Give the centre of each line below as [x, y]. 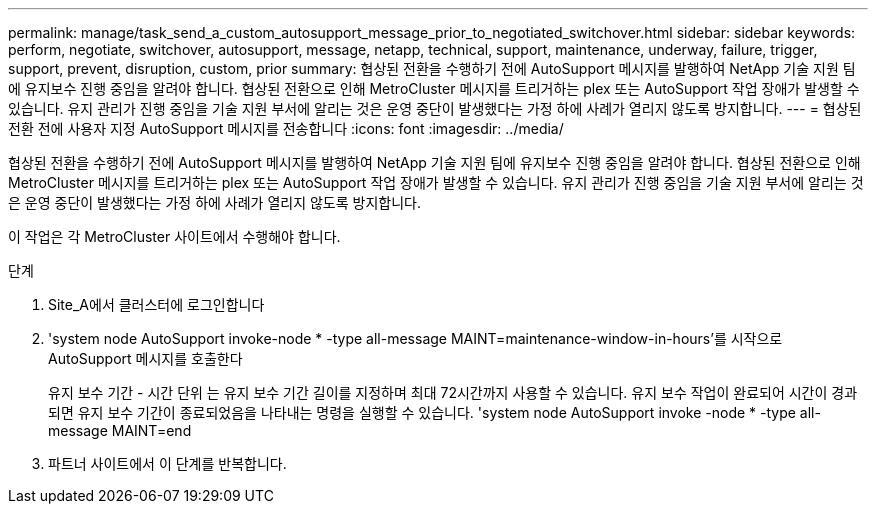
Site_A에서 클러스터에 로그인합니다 [156, 304]
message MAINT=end [120, 430]
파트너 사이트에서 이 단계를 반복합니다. [167, 463]
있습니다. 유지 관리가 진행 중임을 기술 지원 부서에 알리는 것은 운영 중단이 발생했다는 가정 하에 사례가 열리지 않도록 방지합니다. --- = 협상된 [435, 108]
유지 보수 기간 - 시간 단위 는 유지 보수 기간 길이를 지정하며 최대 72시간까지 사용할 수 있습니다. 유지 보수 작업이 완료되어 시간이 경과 [453, 392]
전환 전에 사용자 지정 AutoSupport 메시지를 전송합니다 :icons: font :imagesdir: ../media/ [286, 128]
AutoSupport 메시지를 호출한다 [145, 358]
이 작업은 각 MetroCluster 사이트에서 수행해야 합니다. [174, 236]
